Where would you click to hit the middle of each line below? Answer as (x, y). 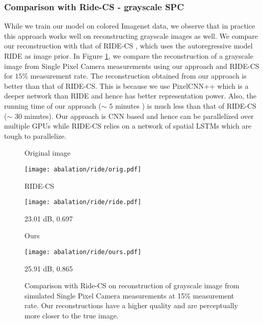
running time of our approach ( (53, 105)
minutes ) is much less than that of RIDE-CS (186, 105)
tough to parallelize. (35, 135)
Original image (48, 153)
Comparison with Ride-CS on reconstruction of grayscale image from (132, 285)
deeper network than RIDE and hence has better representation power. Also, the (130, 96)
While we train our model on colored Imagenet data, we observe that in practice (130, 26)
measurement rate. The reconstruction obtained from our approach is (138, 76)
